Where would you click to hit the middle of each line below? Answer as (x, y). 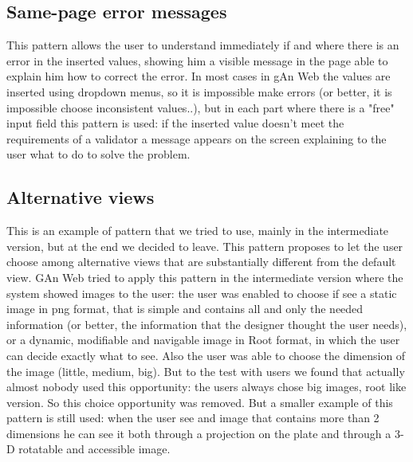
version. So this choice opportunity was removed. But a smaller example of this (200, 402)
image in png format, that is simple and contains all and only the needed (185, 309)
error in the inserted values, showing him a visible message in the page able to (197, 60)
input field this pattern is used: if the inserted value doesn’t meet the (175, 123)
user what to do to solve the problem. (98, 154)
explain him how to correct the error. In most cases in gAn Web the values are (199, 76)
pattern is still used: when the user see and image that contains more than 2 (193, 418)
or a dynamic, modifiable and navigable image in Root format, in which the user (203, 340)
